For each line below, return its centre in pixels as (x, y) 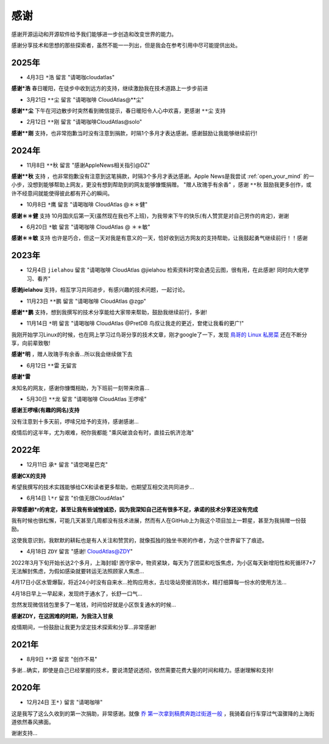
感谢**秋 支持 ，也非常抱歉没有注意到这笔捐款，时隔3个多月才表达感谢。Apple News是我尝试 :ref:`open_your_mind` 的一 (163, 176)
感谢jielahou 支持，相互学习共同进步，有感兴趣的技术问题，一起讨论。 (100, 290)
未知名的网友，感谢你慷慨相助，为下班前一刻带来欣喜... (80, 388)
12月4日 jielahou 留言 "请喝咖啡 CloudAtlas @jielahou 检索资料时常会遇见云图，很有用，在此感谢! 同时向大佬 (165, 270)
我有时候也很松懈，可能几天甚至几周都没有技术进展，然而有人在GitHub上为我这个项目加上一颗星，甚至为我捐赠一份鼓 (159, 520)
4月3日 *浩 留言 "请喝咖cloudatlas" (71, 77)
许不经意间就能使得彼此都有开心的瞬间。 (62, 193)
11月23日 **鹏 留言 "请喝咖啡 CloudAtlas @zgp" (86, 301)
